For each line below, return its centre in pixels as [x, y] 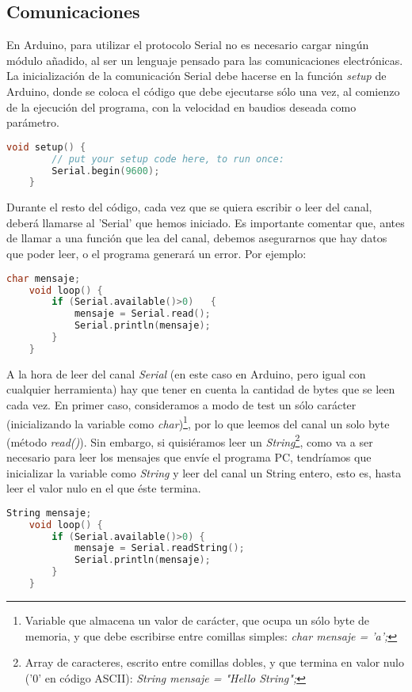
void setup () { [46, 147]
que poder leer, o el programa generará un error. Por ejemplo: [156, 254]
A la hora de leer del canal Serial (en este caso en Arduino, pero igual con [186, 373]
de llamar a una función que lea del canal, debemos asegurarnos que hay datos [197, 238]
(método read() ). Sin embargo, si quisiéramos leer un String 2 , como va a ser [190, 440]
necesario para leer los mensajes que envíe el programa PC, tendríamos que [189, 457]
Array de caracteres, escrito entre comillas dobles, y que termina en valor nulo [214, 662]
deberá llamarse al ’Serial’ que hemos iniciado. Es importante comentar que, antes [206, 222]
